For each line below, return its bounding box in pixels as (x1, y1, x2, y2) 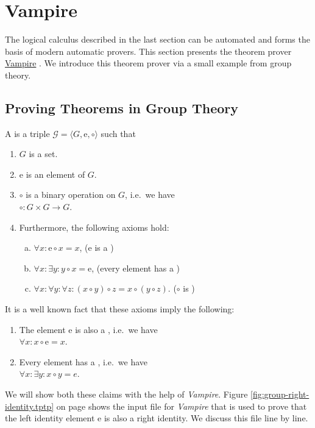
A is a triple (5, 127, 50, 139)
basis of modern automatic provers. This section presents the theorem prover (5, 44, 292, 57)
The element (19, 323, 66, 335)
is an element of (26, 167, 85, 180)
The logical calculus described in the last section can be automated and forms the (5, 33, 310, 46)
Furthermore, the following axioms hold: (19, 220, 169, 233)
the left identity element (5, 412, 95, 424)
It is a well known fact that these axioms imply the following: (5, 303, 235, 315)
